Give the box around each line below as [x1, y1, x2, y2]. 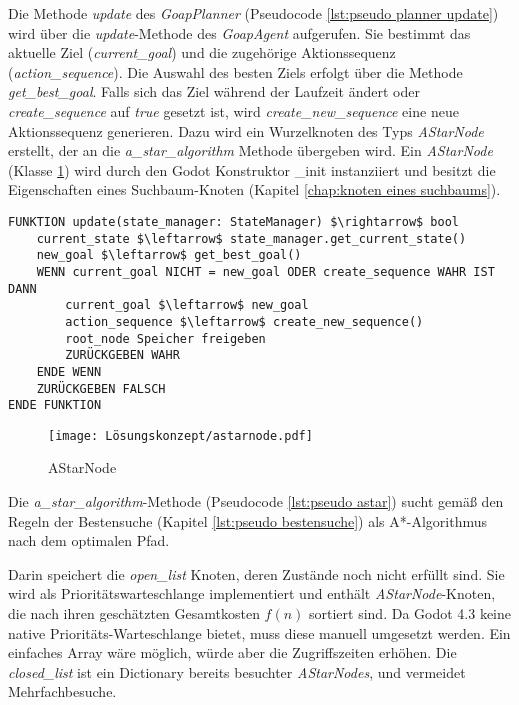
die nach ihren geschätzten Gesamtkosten [8, 603, 260, 624]
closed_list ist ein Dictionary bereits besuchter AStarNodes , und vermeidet [8, 661, 466, 682]
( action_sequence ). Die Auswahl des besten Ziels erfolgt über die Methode [8, 61, 463, 82]
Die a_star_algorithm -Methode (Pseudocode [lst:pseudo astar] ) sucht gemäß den [8, 491, 504, 512]
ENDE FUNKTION [8, 398, 102, 413]
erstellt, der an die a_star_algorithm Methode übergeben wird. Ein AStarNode [8, 140, 493, 161]
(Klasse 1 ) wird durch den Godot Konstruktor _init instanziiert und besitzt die [8, 159, 496, 180]
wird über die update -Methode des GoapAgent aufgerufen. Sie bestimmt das [8, 22, 471, 43]
